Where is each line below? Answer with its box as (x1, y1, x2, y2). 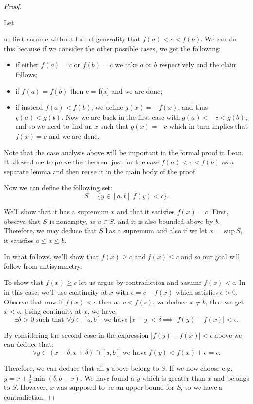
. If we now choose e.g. (165, 363, 233, 373)
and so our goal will (181, 251, 240, 262)
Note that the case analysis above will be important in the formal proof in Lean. (4, 147, 244, 157)
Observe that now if (4, 296, 63, 306)
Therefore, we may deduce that (4, 225, 97, 236)
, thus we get (205, 296, 244, 306)
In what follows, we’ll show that (4, 251, 99, 262)
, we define (91, 102, 123, 112)
